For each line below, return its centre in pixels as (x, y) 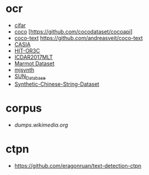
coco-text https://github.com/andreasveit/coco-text (78, 38)
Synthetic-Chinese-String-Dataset (57, 84)
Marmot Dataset (34, 63)
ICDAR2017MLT (34, 57)
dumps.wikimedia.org (41, 125)
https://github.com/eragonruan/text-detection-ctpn (78, 165)
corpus (24, 108)
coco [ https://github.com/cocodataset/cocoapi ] (73, 31)
